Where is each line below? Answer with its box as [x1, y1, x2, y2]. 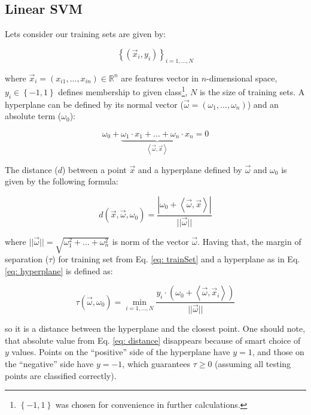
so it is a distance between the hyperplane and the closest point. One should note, [5, 322, 306, 335]
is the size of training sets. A [199, 85, 305, 98]
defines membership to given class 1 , [58, 84, 188, 98]
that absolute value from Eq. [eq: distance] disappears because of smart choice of [5, 334, 301, 346]
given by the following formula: [5, 175, 118, 187]
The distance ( [5, 163, 58, 175]
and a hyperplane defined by [138, 163, 242, 175]
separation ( [5, 252, 49, 265]
